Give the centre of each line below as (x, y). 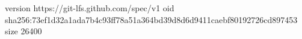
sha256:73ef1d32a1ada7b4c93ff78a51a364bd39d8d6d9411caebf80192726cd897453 (151, 19)
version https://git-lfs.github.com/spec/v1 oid (90, 8)
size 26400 (23, 31)
